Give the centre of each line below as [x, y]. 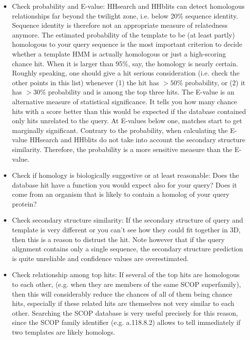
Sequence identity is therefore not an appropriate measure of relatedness [120, 25]
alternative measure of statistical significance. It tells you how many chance [125, 101]
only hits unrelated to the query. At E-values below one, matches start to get [127, 121]
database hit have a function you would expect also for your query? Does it [125, 184]
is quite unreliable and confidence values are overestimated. [100, 258]
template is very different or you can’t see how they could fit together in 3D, [126, 230]
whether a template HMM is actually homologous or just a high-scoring [119, 53]
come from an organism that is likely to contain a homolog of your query [121, 194]
